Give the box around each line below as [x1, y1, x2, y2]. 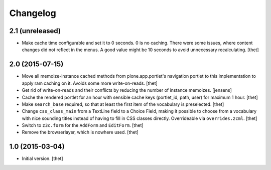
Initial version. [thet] [22, 155, 63, 161]
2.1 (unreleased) [9, 27, 61, 35]
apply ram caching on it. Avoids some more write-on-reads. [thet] [22, 80, 158, 86]
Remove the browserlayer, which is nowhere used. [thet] [22, 129, 139, 135]
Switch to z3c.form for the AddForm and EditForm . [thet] [22, 122, 144, 128]
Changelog [9, 8, 56, 19]
